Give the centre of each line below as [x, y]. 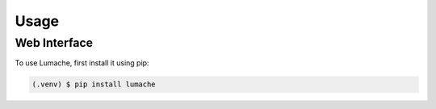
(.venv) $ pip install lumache [94, 84]
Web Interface [54, 43]
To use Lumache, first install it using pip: [82, 63]
